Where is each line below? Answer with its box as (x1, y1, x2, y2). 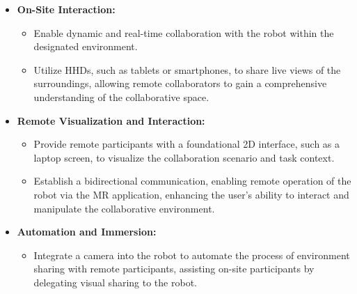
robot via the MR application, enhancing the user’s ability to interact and (33, 187, 349, 201)
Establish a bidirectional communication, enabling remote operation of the (33, 173, 351, 188)
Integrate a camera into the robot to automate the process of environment (33, 247, 350, 262)
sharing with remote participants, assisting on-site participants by (33, 261, 315, 276)
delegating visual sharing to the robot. (33, 274, 197, 289)
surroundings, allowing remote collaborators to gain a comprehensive (33, 76, 327, 91)
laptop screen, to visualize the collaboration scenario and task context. (33, 150, 335, 164)
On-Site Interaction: (17, 2, 116, 16)
